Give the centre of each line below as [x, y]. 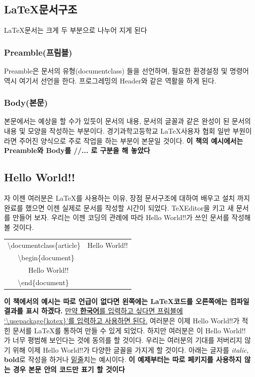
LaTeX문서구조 [41, 9]
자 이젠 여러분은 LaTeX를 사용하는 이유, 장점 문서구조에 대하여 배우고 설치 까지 [127, 198]
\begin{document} [46, 257]
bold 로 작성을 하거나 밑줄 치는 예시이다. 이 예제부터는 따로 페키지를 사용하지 [123, 359]
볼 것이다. [19, 227]
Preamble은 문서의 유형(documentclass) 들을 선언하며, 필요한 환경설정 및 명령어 [127, 71]
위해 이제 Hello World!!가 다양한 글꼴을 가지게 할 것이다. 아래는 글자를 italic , [130, 349]
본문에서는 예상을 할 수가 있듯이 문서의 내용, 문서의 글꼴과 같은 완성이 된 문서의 [127, 121]
